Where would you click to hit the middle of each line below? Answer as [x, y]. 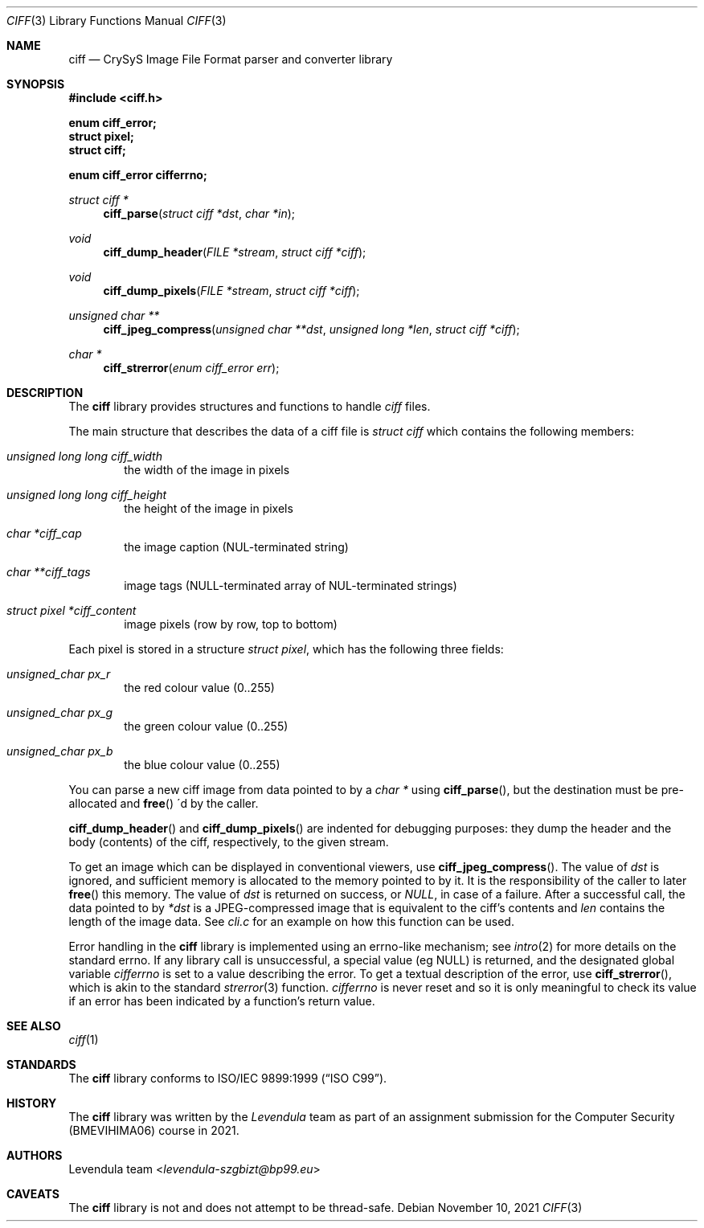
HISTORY [32, 1103]
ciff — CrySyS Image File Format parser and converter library [231, 59]
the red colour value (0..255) [199, 688]
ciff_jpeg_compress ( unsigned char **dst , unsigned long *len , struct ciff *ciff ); [311, 329]
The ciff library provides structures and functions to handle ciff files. [250, 406]
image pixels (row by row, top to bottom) [231, 624]
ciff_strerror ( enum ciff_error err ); [191, 368]
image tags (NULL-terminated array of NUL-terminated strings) [291, 585]
